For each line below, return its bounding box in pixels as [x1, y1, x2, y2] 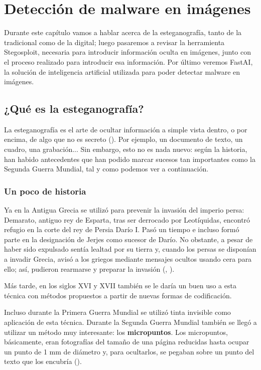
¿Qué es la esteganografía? [4, 101, 144, 116]
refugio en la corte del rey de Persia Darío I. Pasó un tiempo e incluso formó [4, 224, 239, 235]
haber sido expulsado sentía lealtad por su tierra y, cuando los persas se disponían [4, 244, 256, 254]
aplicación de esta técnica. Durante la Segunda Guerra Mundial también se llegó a [4, 317, 257, 327]
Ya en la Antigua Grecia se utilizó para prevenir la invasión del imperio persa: [4, 205, 244, 215]
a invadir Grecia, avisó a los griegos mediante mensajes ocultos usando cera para [4, 254, 252, 264]
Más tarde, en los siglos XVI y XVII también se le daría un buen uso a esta [4, 280, 236, 291]
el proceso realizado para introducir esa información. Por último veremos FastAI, [4, 56, 253, 67]
